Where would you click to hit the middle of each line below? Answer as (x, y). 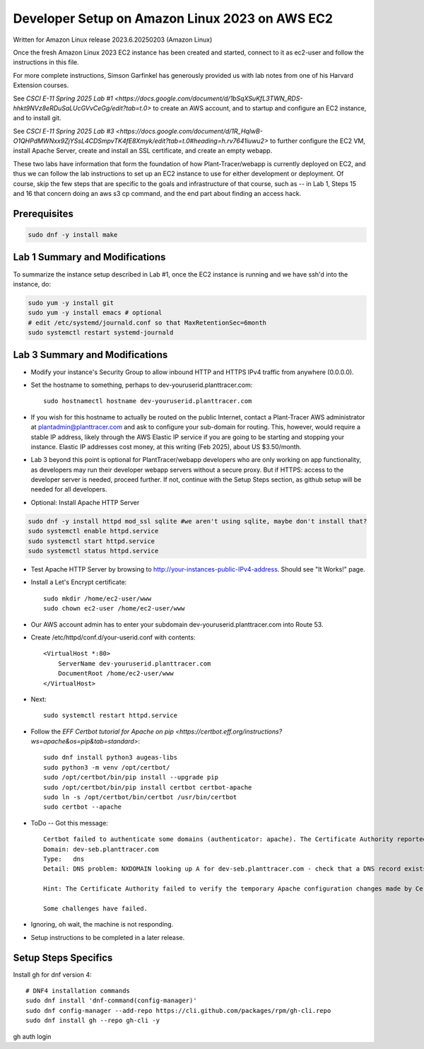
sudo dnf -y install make (73, 235)
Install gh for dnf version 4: (52, 974)
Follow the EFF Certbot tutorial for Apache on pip (102, 731)
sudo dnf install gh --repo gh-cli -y (93, 1021)
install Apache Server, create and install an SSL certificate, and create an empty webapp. (143, 151)
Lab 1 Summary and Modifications (89, 257)
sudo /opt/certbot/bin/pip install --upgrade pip (131, 777)
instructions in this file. (46, 62)
